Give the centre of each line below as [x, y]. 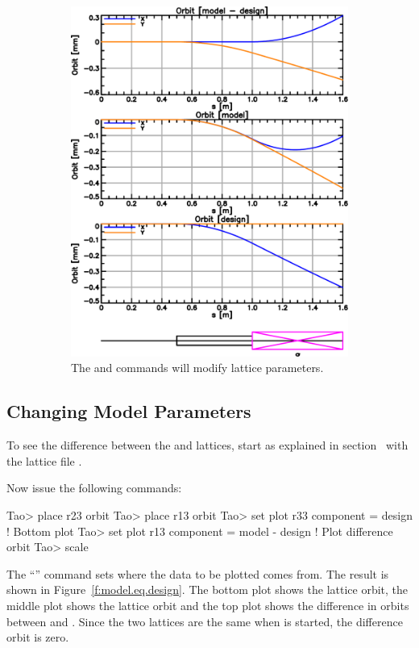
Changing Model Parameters [129, 411]
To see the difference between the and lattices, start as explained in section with [207, 445]
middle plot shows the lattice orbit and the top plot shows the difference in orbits [208, 605]
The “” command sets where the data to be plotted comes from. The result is [198, 573]
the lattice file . [44, 460]
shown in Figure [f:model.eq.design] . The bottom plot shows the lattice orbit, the [207, 589]
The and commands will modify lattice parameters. [197, 368]
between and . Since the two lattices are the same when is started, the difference [205, 621]
